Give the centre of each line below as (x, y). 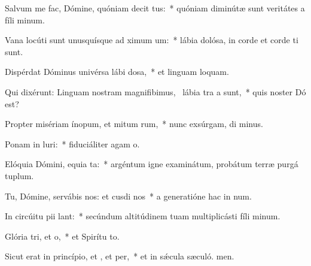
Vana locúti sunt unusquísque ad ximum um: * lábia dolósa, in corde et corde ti (152, 40)
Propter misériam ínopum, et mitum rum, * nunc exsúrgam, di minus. (134, 124)
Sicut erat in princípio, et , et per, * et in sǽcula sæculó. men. (120, 256)
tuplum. (19, 175)
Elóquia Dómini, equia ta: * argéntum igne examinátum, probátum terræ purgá (152, 164)
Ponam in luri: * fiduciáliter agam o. (72, 143)
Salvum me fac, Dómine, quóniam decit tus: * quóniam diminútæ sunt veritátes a (155, 8)
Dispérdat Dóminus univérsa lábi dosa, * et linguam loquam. (117, 72)
